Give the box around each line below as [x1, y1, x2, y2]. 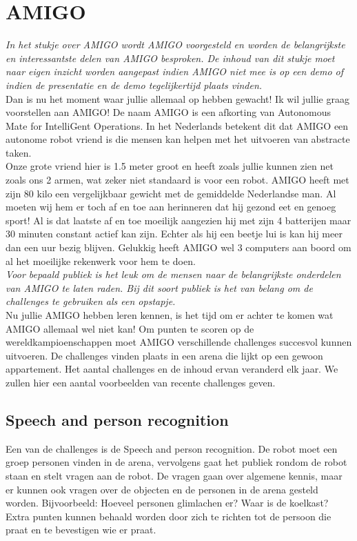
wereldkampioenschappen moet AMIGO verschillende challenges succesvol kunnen [6, 335, 352, 349]
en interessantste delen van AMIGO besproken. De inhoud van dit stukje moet [6, 50, 335, 65]
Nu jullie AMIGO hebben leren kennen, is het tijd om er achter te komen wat [6, 308, 334, 322]
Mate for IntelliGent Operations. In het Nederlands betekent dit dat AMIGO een [6, 118, 349, 132]
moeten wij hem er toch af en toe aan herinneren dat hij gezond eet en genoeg [6, 199, 336, 214]
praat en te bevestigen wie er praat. [6, 522, 156, 537]
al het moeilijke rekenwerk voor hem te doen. [6, 253, 196, 268]
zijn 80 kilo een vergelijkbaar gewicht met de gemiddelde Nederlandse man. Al [6, 186, 336, 200]
